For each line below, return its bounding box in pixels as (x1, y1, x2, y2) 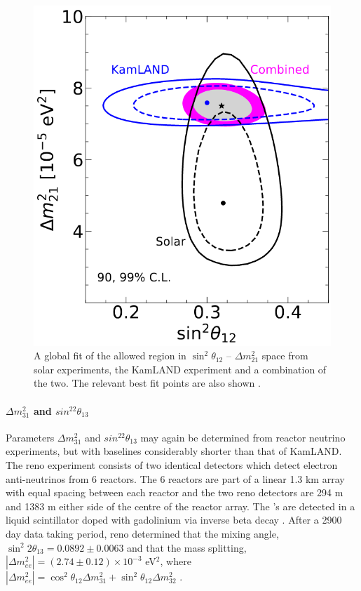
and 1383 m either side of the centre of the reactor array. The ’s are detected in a (6, 498, 355, 513)
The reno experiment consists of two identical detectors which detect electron (6, 458, 338, 472)
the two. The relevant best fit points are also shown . (34, 376, 261, 390)
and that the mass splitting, (127, 540, 247, 555)
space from (261, 348, 308, 363)
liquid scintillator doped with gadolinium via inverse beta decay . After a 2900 (6, 512, 342, 527)
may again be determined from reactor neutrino (140, 430, 346, 444)
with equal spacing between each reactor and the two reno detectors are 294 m (6, 485, 343, 500)
